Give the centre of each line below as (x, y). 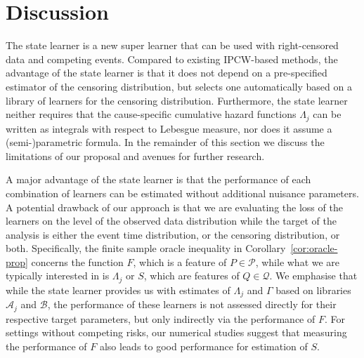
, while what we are (298, 261)
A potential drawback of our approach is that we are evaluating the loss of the (174, 207)
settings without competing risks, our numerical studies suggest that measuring (176, 332)
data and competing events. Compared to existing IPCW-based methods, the (172, 59)
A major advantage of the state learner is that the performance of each (158, 179)
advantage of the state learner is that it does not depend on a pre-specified (167, 73)
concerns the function (77, 261)
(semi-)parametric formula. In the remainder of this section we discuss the (165, 142)
